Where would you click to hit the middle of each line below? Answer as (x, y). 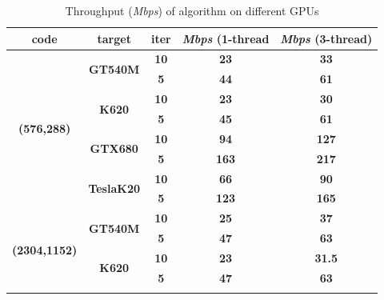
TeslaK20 (114, 188)
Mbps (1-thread (226, 38)
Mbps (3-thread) (326, 38)
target (114, 38)
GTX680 (114, 148)
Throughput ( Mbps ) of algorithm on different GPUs (192, 10)
